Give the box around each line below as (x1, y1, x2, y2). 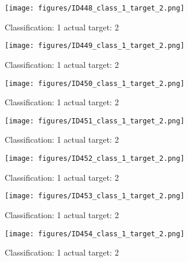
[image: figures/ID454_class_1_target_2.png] (5, 229, 184, 238)
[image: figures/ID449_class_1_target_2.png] (5, 42, 184, 50)
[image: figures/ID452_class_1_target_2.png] (5, 154, 184, 163)
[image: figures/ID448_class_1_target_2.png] (5, 4, 184, 12)
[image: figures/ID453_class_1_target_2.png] (5, 192, 184, 201)
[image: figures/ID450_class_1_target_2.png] (5, 79, 184, 88)
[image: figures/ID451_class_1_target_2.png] (5, 116, 184, 125)
